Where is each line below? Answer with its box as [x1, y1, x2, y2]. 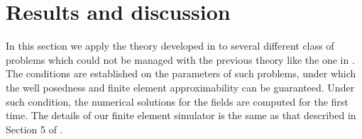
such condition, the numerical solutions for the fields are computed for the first [6, 94, 349, 109]
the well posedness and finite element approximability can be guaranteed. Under [6, 79, 355, 94]
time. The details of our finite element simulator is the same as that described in [6, 108, 356, 123]
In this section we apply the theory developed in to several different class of [6, 38, 334, 53]
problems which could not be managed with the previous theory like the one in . [6, 52, 355, 67]
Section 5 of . [6, 121, 63, 136]
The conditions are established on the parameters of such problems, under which [6, 66, 356, 81]
